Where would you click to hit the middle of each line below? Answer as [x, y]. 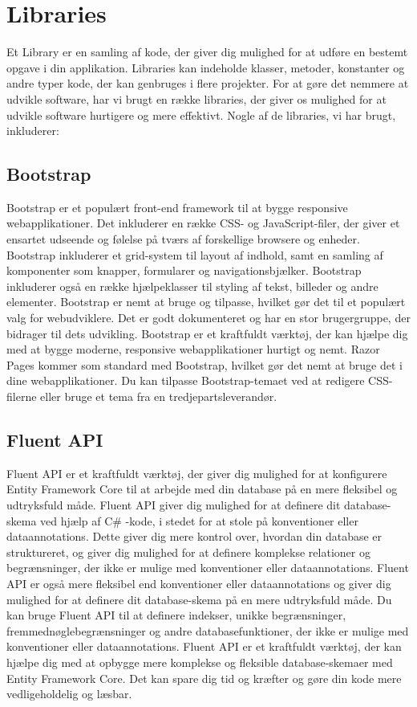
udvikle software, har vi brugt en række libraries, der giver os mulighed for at [196, 98]
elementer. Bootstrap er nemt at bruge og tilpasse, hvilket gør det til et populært [206, 302]
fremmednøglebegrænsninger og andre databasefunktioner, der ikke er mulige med [208, 630]
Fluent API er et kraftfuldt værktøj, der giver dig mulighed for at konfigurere [197, 473]
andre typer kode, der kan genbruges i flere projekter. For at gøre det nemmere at [208, 83]
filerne [22, 396]
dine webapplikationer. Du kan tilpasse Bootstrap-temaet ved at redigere [186, 380]
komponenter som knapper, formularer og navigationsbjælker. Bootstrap [184, 270]
